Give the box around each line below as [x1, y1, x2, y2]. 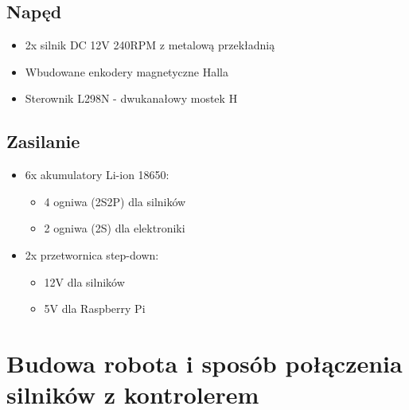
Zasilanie [6, 129, 80, 154]
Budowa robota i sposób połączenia [6, 346, 403, 379]
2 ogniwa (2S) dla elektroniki [44, 220, 185, 236]
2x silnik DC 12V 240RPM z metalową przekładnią [25, 37, 275, 53]
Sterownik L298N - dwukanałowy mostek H [25, 90, 238, 107]
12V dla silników [44, 273, 125, 290]
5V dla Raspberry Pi [44, 300, 146, 317]
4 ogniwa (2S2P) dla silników [44, 193, 186, 209]
